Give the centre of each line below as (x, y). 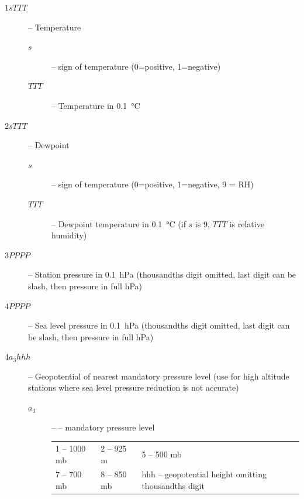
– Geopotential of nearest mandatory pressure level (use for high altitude (159, 376)
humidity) (69, 235)
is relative (247, 223)
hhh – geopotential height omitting (204, 474)
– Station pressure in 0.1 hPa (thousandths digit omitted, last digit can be (162, 274)
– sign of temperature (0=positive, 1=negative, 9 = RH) (153, 184)
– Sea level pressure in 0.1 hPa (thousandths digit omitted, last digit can (159, 325)
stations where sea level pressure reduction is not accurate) (134, 387)
